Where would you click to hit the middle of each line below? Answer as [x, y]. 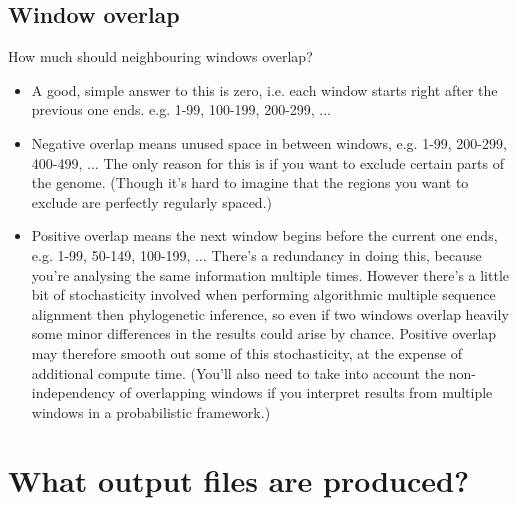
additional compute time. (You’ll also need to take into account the [238, 372]
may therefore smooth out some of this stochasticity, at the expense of [247, 352]
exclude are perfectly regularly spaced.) [151, 201]
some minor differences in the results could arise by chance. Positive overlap [264, 333]
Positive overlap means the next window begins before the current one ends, [264, 235]
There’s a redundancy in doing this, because [346, 254]
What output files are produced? [239, 480]
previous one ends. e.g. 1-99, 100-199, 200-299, [173, 109]
